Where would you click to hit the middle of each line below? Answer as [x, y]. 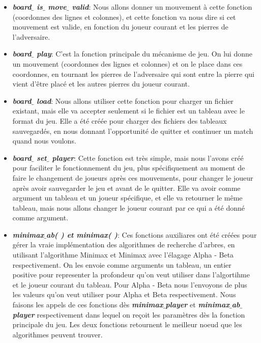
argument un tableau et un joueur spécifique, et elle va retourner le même [127, 198]
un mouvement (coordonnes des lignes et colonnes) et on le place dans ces [127, 63]
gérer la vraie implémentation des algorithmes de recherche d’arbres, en [124, 245]
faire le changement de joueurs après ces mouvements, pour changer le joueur [133, 177]
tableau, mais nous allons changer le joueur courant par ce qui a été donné [128, 207]
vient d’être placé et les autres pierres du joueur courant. [101, 84]
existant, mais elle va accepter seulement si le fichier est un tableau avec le [128, 111]
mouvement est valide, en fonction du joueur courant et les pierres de [120, 27]
